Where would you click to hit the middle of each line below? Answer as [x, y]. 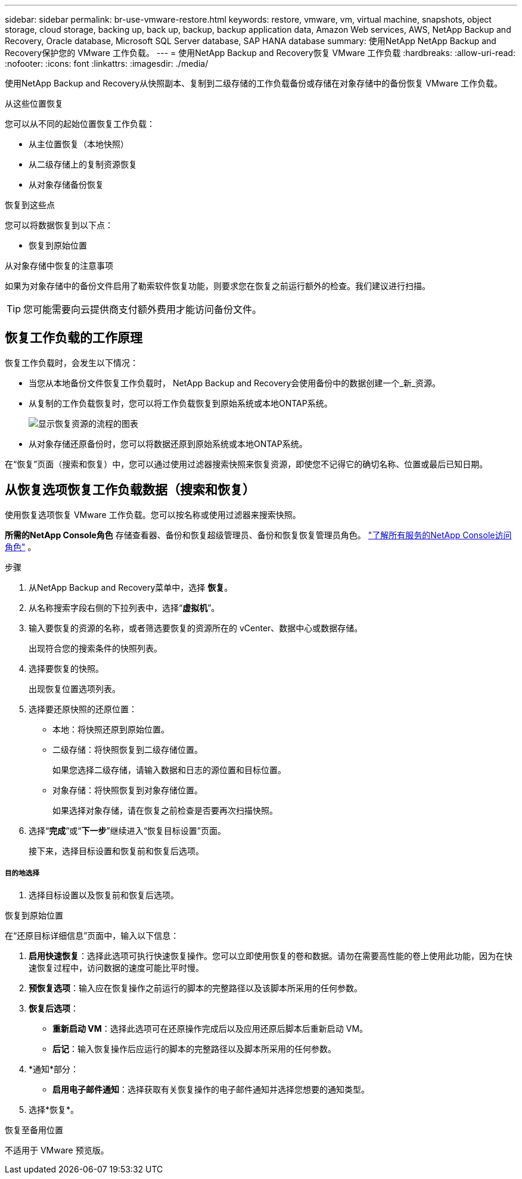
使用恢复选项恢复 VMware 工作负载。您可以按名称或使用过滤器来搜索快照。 [153, 514]
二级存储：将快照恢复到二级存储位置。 [128, 749]
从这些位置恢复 [34, 103]
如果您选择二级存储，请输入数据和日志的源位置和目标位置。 [169, 770]
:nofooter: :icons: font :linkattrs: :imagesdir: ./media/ [107, 63]
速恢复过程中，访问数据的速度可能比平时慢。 [116, 968]
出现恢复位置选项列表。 [74, 688]
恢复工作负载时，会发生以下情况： [72, 362]
